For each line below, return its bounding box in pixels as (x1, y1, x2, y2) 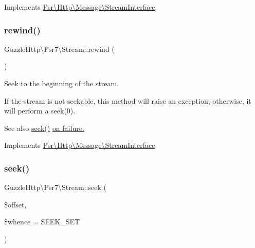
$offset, (4, 199, 27, 209)
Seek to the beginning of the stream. (4, 78, 119, 88)
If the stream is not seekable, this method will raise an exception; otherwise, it (4, 95, 251, 106)
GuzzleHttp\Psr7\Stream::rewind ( (4, 43, 115, 54)
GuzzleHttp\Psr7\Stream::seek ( (4, 182, 106, 193)
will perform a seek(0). (4, 105, 76, 116)
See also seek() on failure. (4, 122, 84, 133)
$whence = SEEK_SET (4, 216, 80, 227)
